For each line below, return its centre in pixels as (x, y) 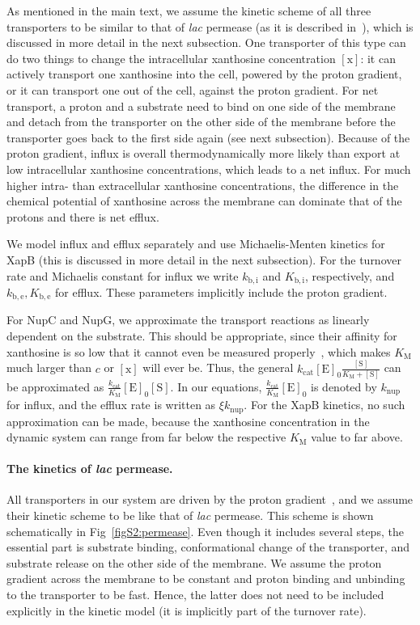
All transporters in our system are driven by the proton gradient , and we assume (210, 499)
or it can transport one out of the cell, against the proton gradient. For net (193, 89)
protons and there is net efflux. (83, 216)
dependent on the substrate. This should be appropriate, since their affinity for (202, 336)
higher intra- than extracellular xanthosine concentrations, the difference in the (203, 185)
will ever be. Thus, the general (218, 367)
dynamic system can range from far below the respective (146, 437)
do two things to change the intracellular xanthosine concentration (171, 58)
